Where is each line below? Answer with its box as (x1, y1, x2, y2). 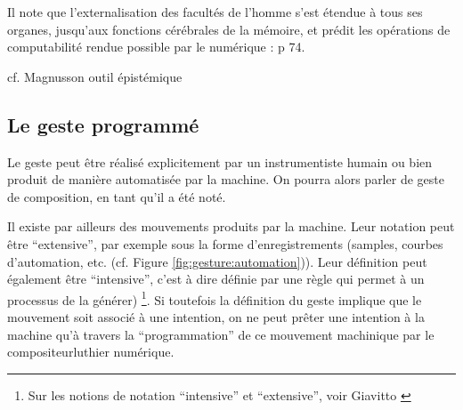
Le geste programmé (7, 110, 199, 138)
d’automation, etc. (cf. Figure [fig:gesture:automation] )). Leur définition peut (7, 252, 427, 270)
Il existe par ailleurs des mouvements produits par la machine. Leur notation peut (7, 217, 455, 236)
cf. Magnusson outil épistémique (7, 67, 183, 85)
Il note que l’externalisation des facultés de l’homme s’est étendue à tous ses (7, 3, 423, 20)
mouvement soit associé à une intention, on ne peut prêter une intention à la (7, 307, 425, 326)
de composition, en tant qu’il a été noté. (7, 187, 226, 205)
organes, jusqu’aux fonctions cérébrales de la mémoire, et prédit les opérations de (7, 20, 451, 38)
